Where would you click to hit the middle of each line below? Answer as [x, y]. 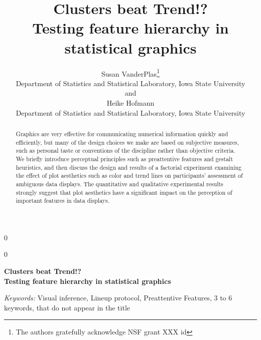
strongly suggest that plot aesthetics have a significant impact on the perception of [124, 192]
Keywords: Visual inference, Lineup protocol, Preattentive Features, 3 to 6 [118, 298]
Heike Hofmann [130, 102]
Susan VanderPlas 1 [130, 73]
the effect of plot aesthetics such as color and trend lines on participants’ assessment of [129, 176]
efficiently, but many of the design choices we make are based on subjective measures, [127, 142]
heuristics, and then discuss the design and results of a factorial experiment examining [129, 167]
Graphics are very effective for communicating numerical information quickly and [122, 133]
